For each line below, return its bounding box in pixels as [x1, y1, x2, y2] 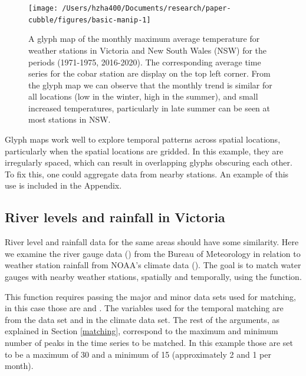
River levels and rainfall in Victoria [5, 208, 225, 226]
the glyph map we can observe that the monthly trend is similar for [28, 78, 272, 91]
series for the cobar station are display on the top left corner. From [28, 67, 271, 80]
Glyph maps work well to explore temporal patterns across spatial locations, [5, 133, 281, 146]
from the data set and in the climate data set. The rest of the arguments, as [5, 313, 279, 325]
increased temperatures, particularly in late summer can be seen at [28, 101, 271, 114]
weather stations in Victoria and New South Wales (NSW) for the [28, 44, 267, 56]
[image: [28, 4, 58, 12]
